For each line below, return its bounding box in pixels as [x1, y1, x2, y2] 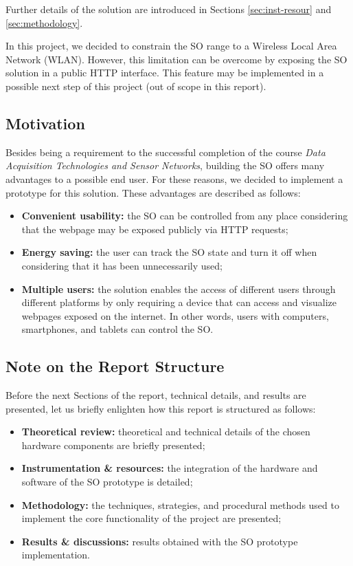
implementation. [21, 547, 90, 562]
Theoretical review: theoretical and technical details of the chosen [21, 424, 310, 439]
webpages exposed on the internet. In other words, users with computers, [21, 308, 329, 323]
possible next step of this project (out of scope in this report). [5, 78, 266, 93]
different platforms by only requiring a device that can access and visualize [21, 295, 337, 309]
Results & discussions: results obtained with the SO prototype [21, 534, 298, 548]
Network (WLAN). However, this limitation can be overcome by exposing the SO [5, 52, 348, 66]
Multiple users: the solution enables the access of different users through [21, 281, 336, 296]
